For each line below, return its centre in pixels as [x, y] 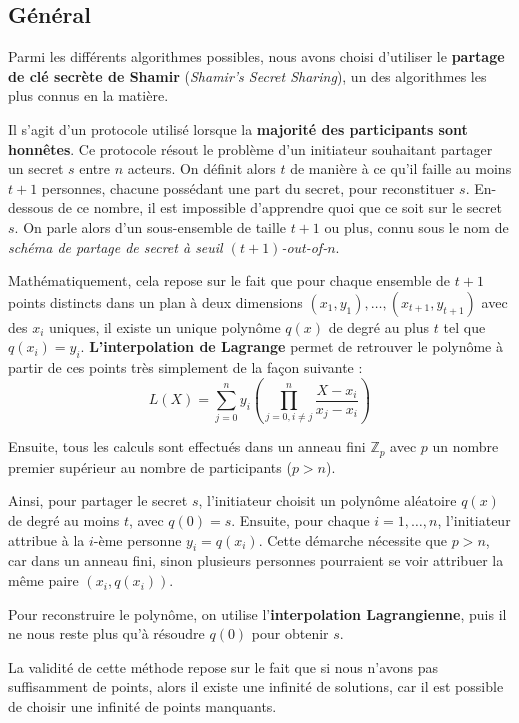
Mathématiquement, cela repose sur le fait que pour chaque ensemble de [229, 280]
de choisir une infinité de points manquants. [142, 706]
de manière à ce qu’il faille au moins [401, 168]
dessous [31, 207]
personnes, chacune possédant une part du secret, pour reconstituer [248, 187]
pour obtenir [290, 633]
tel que [464, 326]
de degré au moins [64, 520]
